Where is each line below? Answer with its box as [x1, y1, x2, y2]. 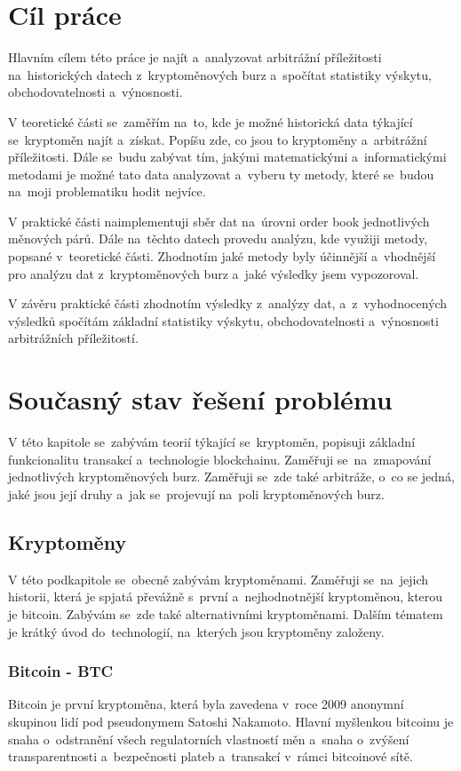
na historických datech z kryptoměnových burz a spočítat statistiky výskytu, [8, 65, 432, 83]
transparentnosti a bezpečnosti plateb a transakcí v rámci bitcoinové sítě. [8, 747, 413, 766]
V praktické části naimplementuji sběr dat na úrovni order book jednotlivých [8, 211, 430, 230]
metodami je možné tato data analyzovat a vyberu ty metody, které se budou [8, 164, 434, 183]
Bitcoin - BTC [8, 660, 114, 682]
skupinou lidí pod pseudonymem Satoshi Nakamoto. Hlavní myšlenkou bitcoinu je [8, 711, 454, 730]
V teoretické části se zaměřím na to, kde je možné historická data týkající [8, 112, 413, 131]
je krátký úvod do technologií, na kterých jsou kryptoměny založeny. [8, 622, 385, 640]
